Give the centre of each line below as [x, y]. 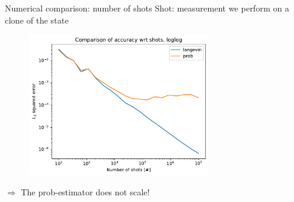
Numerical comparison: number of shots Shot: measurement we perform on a [147, 8]
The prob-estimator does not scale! [85, 192]
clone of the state [37, 20]
